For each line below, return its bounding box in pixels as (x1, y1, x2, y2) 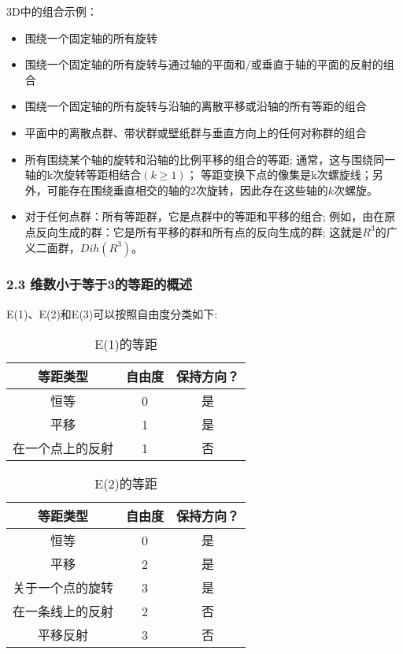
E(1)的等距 (94, 335, 157, 354)
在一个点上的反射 (13, 439, 114, 458)
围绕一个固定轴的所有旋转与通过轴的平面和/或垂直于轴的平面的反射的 (24, 56, 383, 72)
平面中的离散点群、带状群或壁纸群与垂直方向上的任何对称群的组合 (24, 124, 367, 140)
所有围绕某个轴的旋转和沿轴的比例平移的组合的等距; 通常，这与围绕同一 (24, 150, 396, 167)
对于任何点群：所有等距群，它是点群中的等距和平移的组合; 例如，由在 (24, 208, 385, 225)
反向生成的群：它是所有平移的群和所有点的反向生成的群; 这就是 (35, 223, 363, 240)
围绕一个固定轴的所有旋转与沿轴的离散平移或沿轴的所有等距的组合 (24, 98, 367, 114)
